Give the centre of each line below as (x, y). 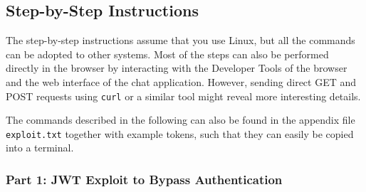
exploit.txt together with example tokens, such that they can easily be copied (180, 133)
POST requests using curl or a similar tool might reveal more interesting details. (183, 96)
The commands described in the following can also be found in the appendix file (181, 120)
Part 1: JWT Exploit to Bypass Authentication (144, 179)
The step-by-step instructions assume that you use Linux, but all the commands (181, 40)
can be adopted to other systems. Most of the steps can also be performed (167, 54)
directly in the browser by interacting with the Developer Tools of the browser (177, 68)
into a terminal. (40, 148)
